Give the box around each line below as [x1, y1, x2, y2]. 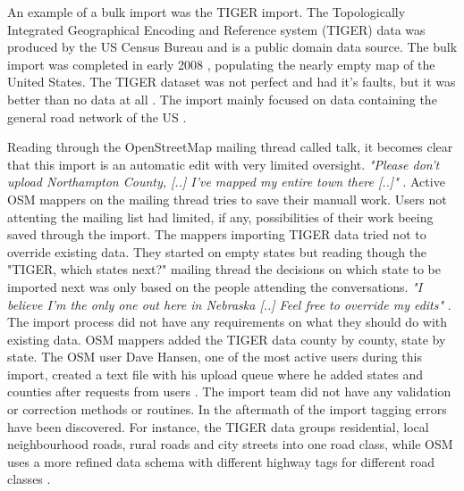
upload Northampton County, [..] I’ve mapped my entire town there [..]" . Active [7, 172, 445, 191]
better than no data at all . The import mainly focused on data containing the [7, 89, 437, 108]
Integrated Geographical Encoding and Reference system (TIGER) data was [7, 20, 426, 38]
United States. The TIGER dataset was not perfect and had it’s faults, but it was [7, 72, 456, 91]
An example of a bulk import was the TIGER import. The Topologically [7, 3, 406, 21]
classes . [7, 470, 51, 488]
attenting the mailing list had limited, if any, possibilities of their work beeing [7, 207, 434, 226]
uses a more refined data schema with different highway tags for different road [7, 452, 435, 470]
